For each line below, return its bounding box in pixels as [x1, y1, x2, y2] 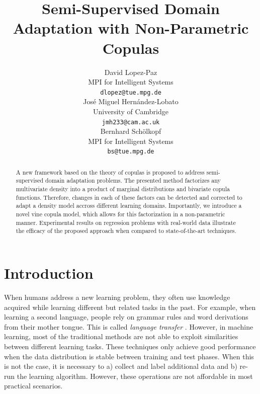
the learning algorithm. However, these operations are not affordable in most [17, 370, 253, 381]
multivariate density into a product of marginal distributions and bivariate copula [16, 185, 230, 193]
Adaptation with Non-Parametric [13, 18, 249, 38]
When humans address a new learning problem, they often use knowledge [4, 292, 230, 302]
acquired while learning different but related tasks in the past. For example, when [4, 301, 256, 312]
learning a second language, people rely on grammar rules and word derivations [4, 311, 248, 322]
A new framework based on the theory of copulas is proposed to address [16, 168, 205, 176]
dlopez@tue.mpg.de [100, 89, 161, 96]
